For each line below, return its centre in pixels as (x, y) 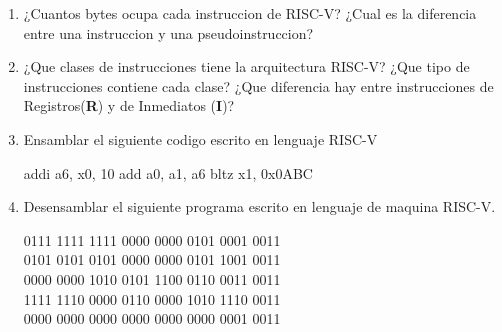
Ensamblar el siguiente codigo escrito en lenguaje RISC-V (200, 138)
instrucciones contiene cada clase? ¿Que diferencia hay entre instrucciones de (258, 85)
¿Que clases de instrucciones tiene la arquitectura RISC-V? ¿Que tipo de (246, 66)
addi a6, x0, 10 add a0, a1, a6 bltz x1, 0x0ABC (168, 172)
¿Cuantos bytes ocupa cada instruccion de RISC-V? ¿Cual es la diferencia (250, 13)
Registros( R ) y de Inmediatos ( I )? (129, 105)
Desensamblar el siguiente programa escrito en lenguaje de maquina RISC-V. (259, 206)
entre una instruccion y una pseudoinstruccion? (168, 32)
